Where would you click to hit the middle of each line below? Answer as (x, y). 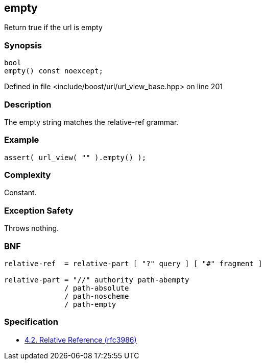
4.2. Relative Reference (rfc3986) (81, 340)
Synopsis (23, 45)
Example (22, 140)
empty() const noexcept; (54, 71)
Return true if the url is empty (53, 28)
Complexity (28, 175)
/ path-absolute (97, 288)
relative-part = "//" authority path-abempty (97, 280)
